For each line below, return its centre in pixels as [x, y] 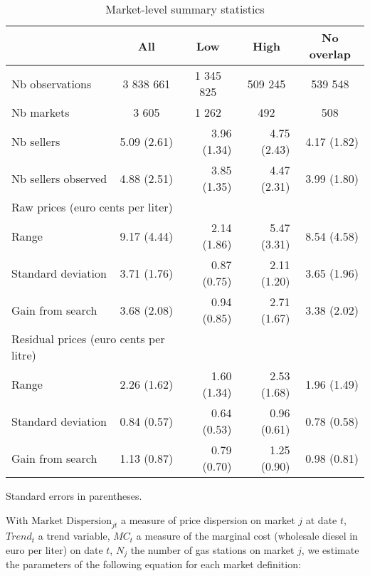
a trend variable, [74, 536]
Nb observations [52, 83]
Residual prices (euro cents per [88, 339]
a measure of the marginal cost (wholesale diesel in [247, 536]
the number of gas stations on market [212, 549]
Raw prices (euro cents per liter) [92, 207]
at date [321, 519]
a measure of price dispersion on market [208, 519]
